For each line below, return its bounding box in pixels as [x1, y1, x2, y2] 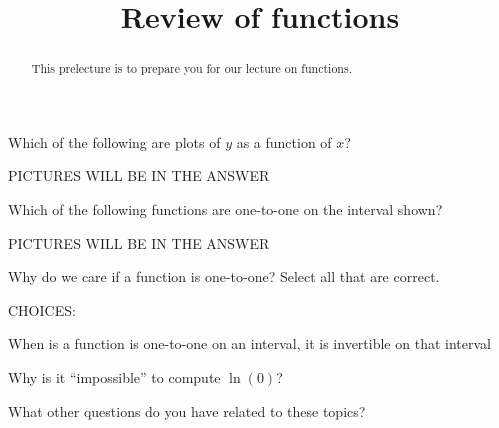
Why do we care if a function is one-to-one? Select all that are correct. [8, 266, 440, 287]
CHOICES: [8, 299, 76, 320]
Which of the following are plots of [8, 131, 221, 152]
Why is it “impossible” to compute [8, 366, 221, 387]
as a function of [236, 131, 332, 152]
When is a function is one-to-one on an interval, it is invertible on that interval [8, 333, 491, 354]
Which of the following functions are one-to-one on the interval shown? [8, 199, 443, 220]
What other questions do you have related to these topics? [8, 400, 366, 421]
